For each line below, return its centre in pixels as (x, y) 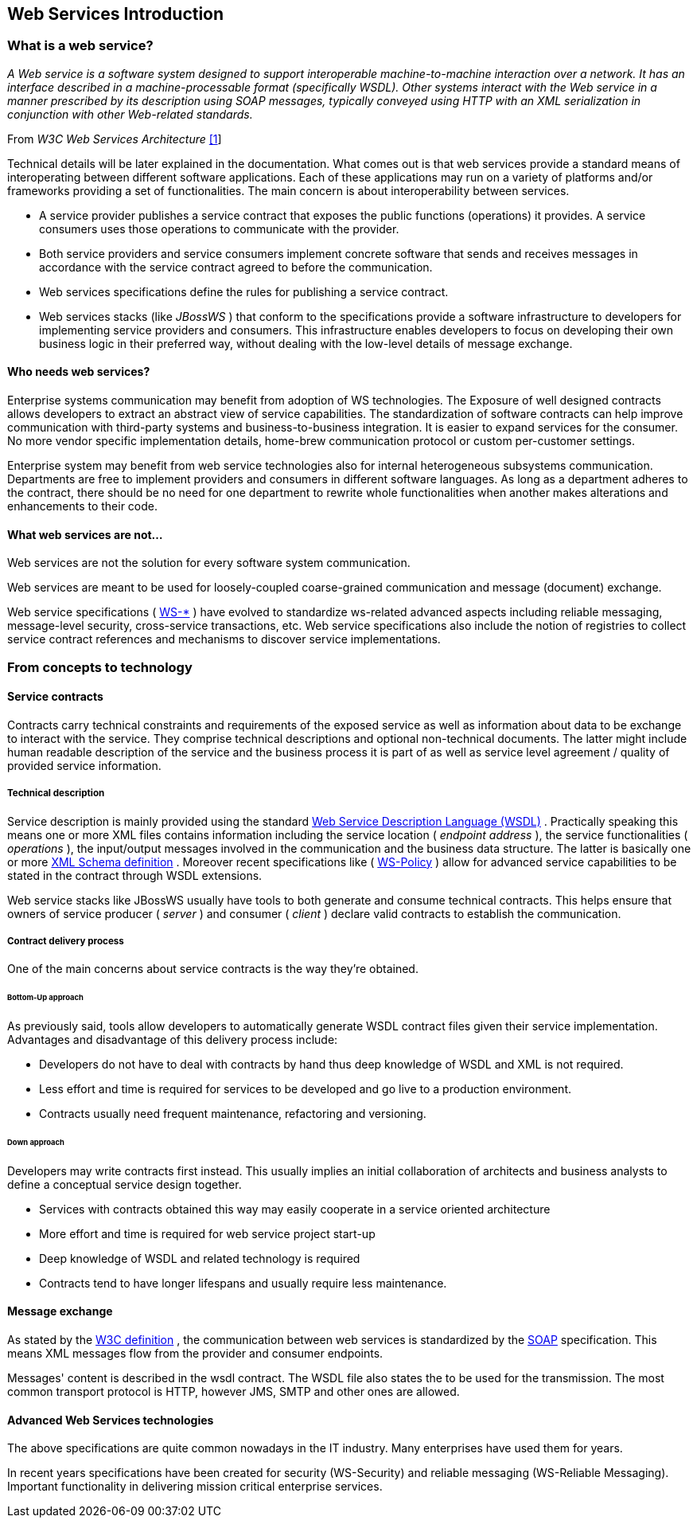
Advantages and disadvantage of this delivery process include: (173, 1040)
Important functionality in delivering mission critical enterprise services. (195, 1487)
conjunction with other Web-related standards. (130, 114)
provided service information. (84, 765)
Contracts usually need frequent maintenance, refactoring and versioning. (233, 1114)
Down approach (36, 1142)
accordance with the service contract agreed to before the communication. (236, 267)
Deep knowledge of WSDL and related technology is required (200, 1258)
